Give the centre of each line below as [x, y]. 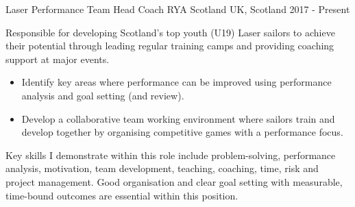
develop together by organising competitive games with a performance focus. [182, 132]
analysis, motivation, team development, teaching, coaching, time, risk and [162, 168]
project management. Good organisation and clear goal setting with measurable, [174, 181]
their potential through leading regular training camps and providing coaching [170, 46]
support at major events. [58, 59]
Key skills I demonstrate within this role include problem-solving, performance [171, 155]
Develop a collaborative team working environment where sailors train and [178, 118]
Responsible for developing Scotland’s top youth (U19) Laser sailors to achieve [170, 32]
